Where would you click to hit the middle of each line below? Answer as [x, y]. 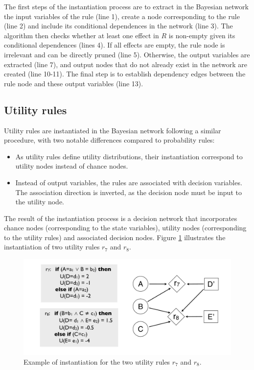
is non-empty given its [202, 35]
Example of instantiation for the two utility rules [97, 361]
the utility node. [40, 202]
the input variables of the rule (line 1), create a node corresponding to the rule [122, 16]
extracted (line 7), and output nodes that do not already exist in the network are [126, 64]
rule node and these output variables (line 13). [74, 83]
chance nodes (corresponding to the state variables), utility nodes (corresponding [125, 228]
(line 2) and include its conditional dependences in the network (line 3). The [118, 26]
